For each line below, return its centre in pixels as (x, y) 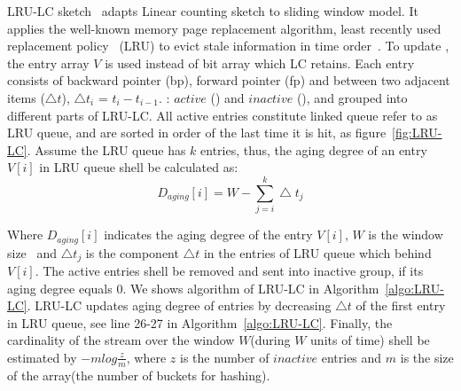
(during (270, 340)
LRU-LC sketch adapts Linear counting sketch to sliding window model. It (213, 11)
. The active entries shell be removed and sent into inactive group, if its (229, 270)
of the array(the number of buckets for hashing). (139, 375)
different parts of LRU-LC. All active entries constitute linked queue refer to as (223, 115)
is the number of (224, 357)
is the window (406, 235)
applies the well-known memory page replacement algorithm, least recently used (224, 28)
